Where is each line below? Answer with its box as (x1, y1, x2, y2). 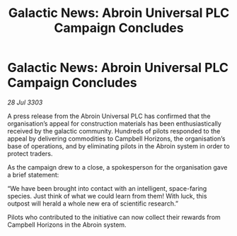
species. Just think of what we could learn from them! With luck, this (7, 191, 207, 200)
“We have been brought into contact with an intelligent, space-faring (7, 184, 207, 192)
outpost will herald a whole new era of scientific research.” (7, 199, 179, 208)
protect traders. (7, 149, 53, 158)
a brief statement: (7, 170, 59, 179)
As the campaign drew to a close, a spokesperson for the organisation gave (7, 163, 228, 171)
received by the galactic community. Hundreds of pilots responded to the (7, 126, 221, 135)
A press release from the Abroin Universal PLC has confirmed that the (7, 112, 211, 120)
